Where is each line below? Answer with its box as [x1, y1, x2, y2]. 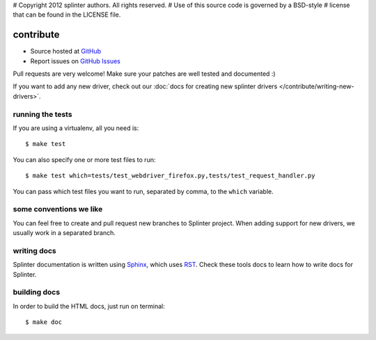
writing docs [13, 245, 57, 255]
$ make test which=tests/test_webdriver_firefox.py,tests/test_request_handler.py [25, 172, 315, 180]
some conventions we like [13, 204, 103, 214]
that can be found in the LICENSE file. [13, 10, 121, 19]
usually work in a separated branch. [13, 229, 116, 237]
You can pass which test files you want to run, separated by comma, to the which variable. [13, 187, 274, 195]
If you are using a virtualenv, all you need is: [13, 124, 139, 132]
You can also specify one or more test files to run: [13, 155, 156, 163]
